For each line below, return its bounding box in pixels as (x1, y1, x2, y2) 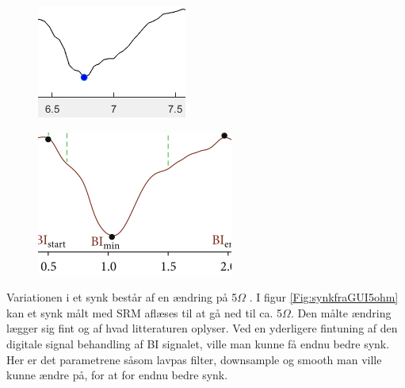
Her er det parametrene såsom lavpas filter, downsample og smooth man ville (6, 351, 382, 367)
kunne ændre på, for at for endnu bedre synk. (6, 367, 228, 383)
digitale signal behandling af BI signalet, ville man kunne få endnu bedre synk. (6, 335, 390, 352)
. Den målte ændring (290, 304, 392, 321)
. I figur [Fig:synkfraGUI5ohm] (249, 289, 399, 305)
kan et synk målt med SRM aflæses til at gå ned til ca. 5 (6, 304, 283, 321)
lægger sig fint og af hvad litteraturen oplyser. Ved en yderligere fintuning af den (6, 320, 398, 336)
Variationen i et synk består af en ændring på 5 (6, 289, 238, 305)
